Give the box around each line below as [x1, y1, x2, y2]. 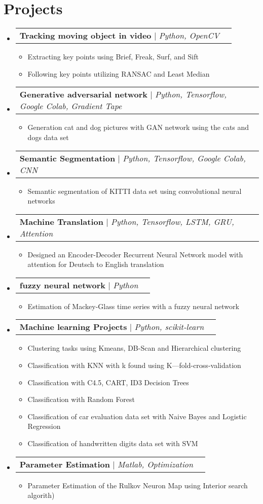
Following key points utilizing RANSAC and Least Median [27, 68, 210, 79]
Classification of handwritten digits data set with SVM [27, 438, 198, 449]
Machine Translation [19, 215, 103, 227]
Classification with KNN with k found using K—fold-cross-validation [27, 360, 241, 371]
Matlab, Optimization [118, 458, 193, 470]
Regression [27, 421, 61, 431]
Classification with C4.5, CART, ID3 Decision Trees [27, 377, 189, 387]
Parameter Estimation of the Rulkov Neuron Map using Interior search [27, 480, 248, 490]
